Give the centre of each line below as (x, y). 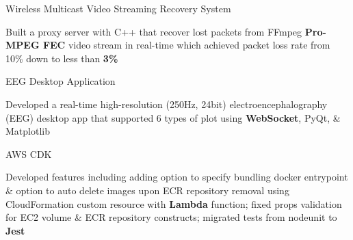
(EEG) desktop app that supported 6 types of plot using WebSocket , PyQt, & (173, 117)
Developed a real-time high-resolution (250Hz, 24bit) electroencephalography (167, 104)
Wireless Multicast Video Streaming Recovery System (118, 8)
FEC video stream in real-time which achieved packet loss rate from (186, 45)
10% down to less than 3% (62, 58)
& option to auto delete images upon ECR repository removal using (147, 190)
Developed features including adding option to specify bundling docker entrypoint (177, 177)
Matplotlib (28, 131)
